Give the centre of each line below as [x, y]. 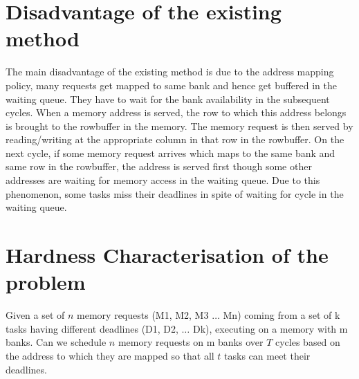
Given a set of [35, 315]
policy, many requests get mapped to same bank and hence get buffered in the [172, 85]
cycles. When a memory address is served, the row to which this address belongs [176, 112]
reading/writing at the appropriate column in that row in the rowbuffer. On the [175, 139]
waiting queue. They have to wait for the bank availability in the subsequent [168, 99]
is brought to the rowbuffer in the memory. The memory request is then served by [179, 126]
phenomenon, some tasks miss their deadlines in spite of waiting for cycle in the [175, 193]
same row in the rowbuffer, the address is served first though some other [159, 166]
